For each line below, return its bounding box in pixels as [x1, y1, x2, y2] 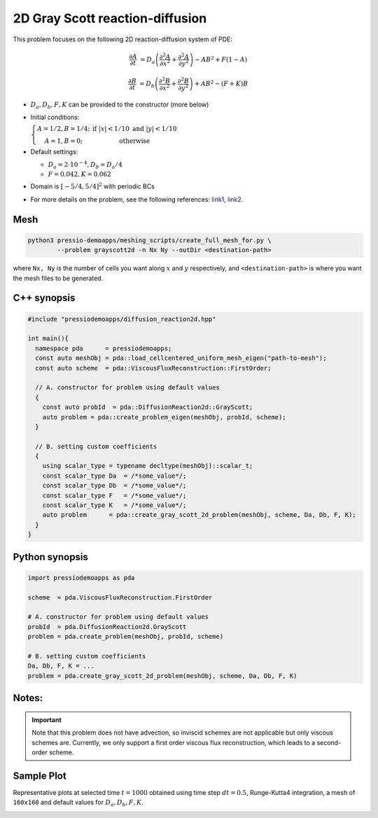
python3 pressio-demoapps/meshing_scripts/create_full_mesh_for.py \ [27, 236, 272, 244]
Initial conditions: [30, 113, 80, 122]
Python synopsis [13, 550, 89, 563]
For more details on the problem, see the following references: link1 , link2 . [30, 195, 244, 203]
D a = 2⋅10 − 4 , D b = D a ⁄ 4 [48, 160, 122, 170]
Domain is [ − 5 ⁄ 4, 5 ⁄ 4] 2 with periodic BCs [30, 181, 155, 190]
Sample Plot [13, 770, 66, 782]
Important [31, 715, 62, 724]
